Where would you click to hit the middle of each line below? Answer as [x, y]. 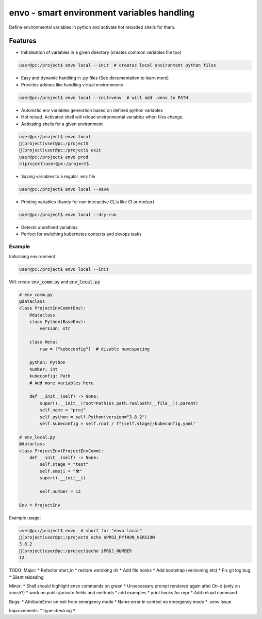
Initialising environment [32, 256]
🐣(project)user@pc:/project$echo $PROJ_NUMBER [75, 551]
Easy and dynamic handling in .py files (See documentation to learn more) [95, 78]
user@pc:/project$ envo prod [54, 157]
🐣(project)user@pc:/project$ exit [60, 150]
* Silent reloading [26, 577]
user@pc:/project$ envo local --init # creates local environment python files [118, 65]
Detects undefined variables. [50, 228]
